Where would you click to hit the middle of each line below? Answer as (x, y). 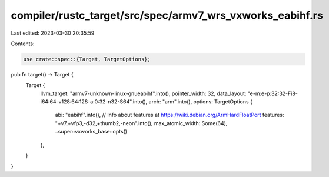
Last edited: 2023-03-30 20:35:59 (53, 33)
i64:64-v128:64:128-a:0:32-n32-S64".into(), (94, 102)
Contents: (23, 44)
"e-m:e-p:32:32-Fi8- (273, 93)
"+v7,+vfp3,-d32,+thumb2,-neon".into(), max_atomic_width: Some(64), (141, 123)
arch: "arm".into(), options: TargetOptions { (201, 102)
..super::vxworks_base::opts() (91, 132)
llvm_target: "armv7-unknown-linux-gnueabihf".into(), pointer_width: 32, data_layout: (143, 93)
